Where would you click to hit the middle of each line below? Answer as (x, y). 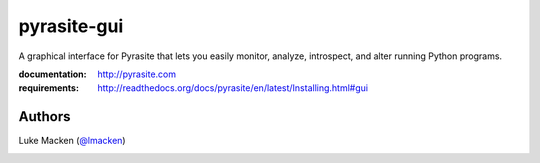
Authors (44, 116)
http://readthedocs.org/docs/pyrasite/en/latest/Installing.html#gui (233, 88)
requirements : (49, 88)
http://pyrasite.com (137, 74)
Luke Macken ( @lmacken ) (72, 141)
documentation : (52, 74)
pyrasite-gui (71, 26)
